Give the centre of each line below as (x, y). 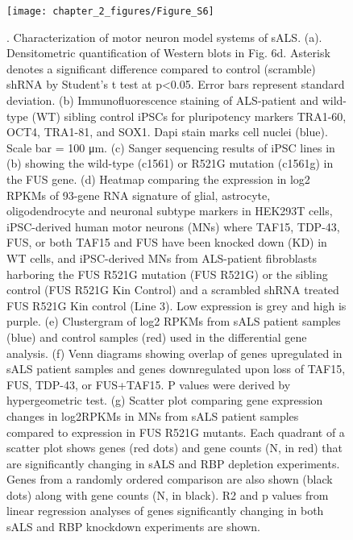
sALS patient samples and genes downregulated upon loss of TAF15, (176, 369)
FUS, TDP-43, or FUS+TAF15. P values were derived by (149, 384)
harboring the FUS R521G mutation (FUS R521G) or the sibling (167, 274)
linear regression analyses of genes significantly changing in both (165, 511)
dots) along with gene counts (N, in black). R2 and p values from (168, 494)
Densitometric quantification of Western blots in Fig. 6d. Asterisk (168, 53)
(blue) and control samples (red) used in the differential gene (157, 336)
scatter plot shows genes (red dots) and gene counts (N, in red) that (175, 448)
